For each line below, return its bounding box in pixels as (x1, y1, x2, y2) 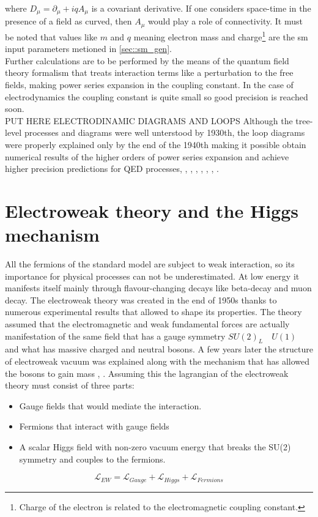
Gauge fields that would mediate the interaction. (19, 399, 202, 412)
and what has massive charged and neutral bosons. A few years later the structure (5, 343, 313, 355)
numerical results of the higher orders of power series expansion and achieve (5, 150, 289, 163)
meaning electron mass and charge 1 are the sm (133, 28, 308, 43)
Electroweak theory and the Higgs (5, 198, 299, 223)
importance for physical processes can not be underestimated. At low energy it (5, 269, 300, 282)
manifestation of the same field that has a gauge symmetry (5, 329, 226, 342)
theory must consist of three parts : (5, 379, 135, 392)
